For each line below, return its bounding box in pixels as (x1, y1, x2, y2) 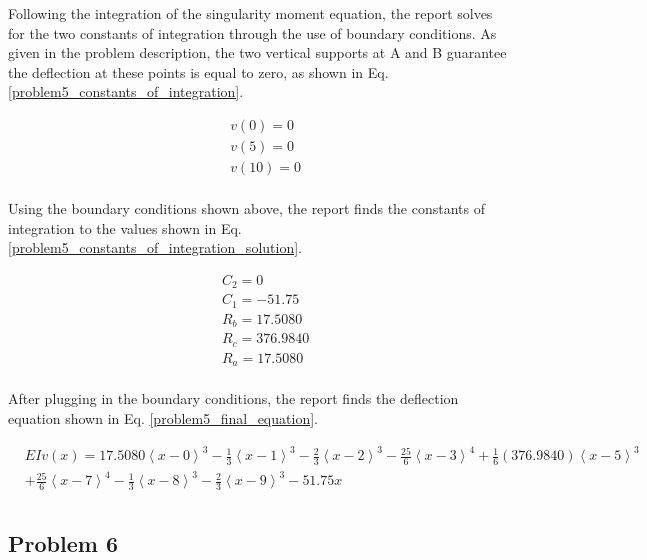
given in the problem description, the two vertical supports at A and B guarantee (8, 42, 507, 63)
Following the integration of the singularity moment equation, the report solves (8, 3, 493, 23)
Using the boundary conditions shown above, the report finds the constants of (8, 198, 486, 219)
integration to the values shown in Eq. (8, 217, 242, 238)
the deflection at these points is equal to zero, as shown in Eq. (8, 61, 389, 82)
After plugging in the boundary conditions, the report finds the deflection (8, 388, 459, 409)
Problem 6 (8, 527, 118, 558)
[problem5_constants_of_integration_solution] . (8, 237, 302, 258)
